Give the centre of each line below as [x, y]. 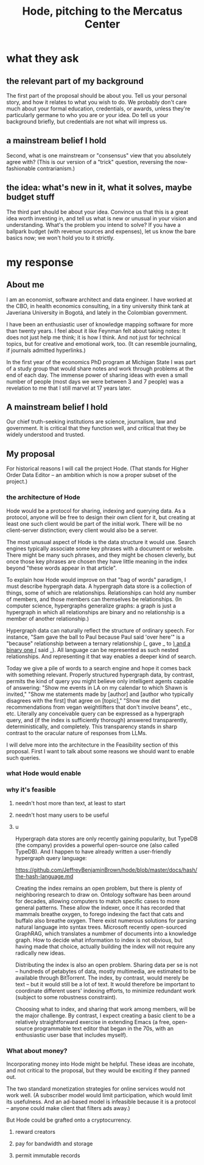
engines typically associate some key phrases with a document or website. [100, 548]
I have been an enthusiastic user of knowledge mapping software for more [100, 324]
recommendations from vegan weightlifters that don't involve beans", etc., [99, 707]
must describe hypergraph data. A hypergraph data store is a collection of [99, 586]
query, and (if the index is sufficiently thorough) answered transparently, [97, 720]
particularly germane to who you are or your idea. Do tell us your [87, 115]
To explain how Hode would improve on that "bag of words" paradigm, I [96, 579]
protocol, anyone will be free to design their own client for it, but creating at [101, 517]
